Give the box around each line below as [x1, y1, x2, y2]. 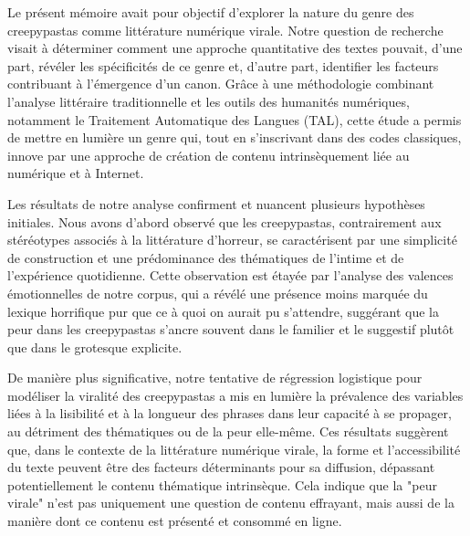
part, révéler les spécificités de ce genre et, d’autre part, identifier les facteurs [7, 56, 439, 75]
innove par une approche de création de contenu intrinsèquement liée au [7, 145, 410, 164]
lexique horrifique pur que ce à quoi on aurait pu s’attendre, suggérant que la [7, 301, 439, 321]
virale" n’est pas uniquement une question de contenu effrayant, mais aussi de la [7, 493, 454, 512]
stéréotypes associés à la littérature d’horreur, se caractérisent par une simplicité [7, 230, 457, 249]
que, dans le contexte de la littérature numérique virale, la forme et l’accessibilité [7, 439, 461, 458]
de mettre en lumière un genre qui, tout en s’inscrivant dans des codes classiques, [7, 128, 462, 147]
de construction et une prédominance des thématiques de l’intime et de [7, 247, 404, 267]
